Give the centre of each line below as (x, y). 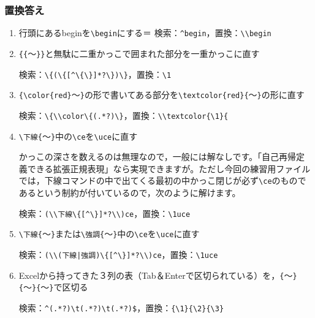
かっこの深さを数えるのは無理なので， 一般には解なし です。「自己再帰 (157, 157)
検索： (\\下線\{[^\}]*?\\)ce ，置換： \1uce (104, 213)
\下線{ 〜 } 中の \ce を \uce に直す (78, 136)
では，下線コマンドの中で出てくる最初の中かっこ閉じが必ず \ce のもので (162, 180)
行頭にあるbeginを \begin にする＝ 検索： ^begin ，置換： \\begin (145, 33)
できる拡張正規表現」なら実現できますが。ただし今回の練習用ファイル (169, 168)
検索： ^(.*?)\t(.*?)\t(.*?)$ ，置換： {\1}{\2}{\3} (121, 307)
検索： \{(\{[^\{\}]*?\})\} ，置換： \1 (95, 74)
